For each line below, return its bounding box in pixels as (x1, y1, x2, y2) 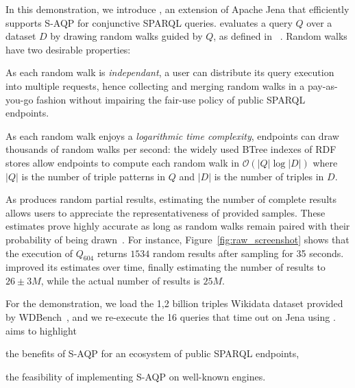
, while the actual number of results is (40, 273, 200, 287)
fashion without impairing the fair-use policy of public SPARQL (36, 92, 306, 106)
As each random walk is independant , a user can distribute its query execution (5, 65, 334, 80)
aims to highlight (5, 323, 77, 337)
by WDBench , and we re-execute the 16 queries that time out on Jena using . (5, 310, 336, 324)
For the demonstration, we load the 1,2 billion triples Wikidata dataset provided (5, 296, 343, 311)
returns (97, 245, 127, 260)
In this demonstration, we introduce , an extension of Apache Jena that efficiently (5, 2, 350, 16)
